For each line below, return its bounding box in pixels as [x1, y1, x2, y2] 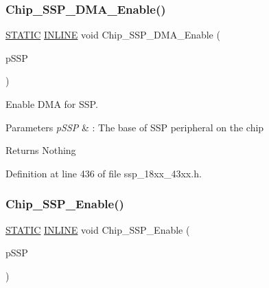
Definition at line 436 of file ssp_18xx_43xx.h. [5, 166, 202, 180]
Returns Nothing [5, 143, 76, 157]
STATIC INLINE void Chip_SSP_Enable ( [5, 222, 190, 236]
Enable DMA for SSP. [5, 97, 98, 111]
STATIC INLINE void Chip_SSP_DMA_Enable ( [5, 27, 220, 42]
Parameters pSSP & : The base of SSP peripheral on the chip [5, 120, 264, 134]
